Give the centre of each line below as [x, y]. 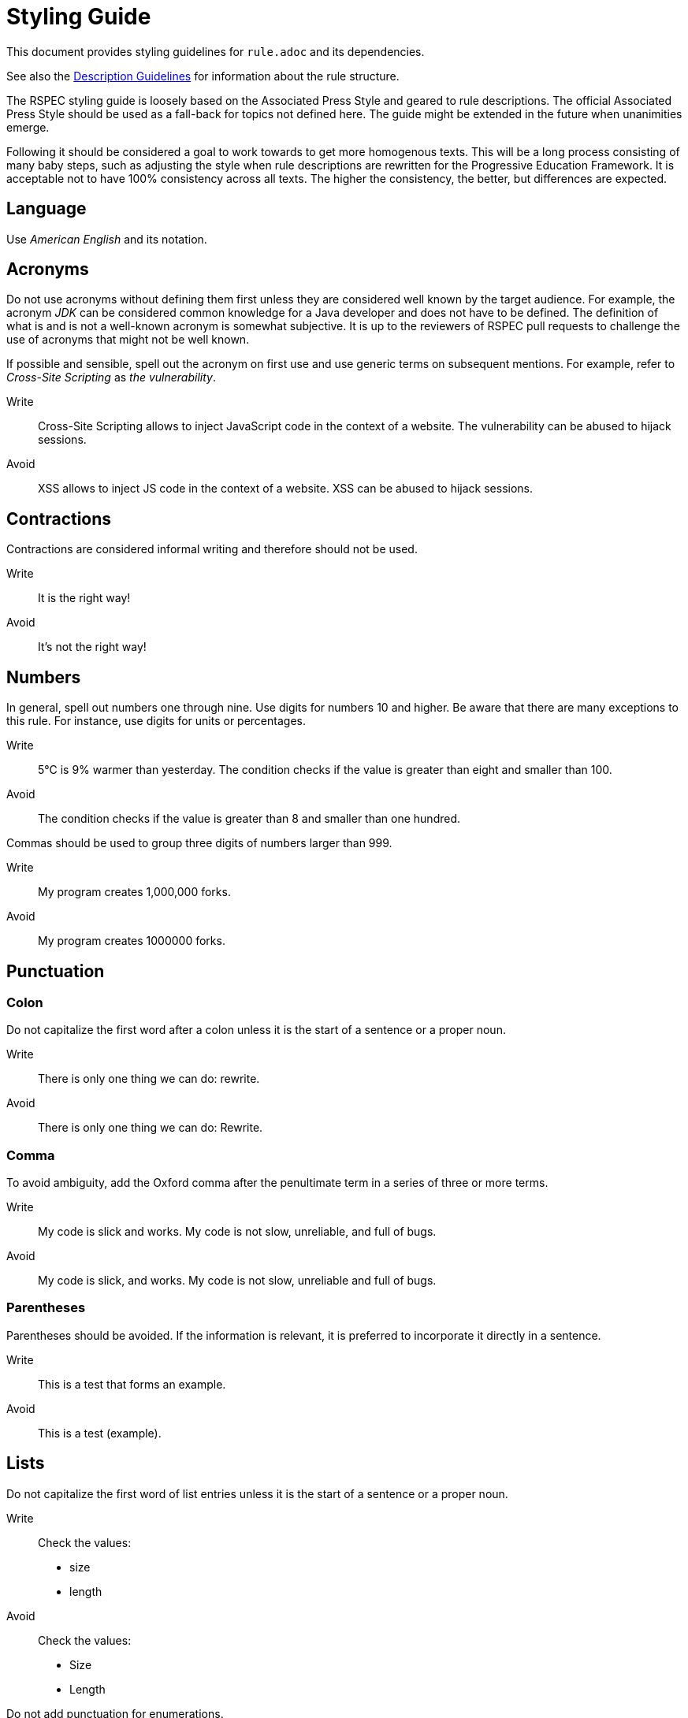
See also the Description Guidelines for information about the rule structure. [203, 76]
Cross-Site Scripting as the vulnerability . [112, 377]
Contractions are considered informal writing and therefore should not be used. [212, 549]
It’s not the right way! [92, 647]
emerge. [28, 127]
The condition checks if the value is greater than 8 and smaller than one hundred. [249, 819]
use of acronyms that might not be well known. [128, 340]
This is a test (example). [100, 1433]
